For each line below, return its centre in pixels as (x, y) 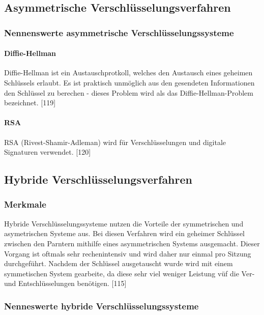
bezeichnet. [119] (30, 103)
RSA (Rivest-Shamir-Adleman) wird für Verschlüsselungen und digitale (115, 142)
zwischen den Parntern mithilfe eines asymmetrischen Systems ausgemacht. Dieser (132, 243)
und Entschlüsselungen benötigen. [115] (65, 283)
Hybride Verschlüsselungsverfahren (98, 179)
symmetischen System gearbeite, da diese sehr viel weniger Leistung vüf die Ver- (129, 273)
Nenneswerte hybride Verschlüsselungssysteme (101, 306)
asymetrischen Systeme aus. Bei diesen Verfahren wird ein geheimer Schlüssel (124, 233)
